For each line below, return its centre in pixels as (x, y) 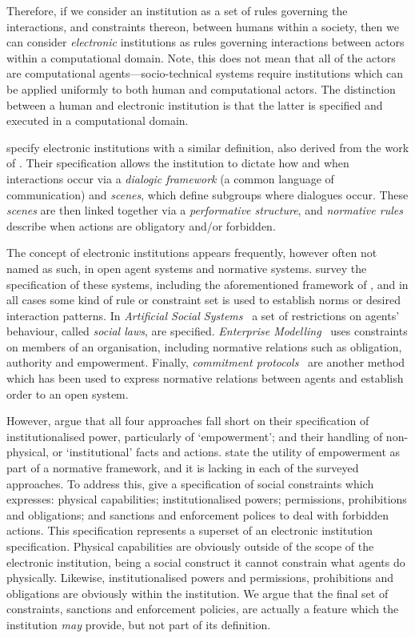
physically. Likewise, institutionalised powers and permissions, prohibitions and (200, 578)
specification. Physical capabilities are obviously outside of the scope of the (190, 546)
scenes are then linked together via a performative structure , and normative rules (205, 210)
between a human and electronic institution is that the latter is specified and (195, 104)
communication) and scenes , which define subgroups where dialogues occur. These (207, 194)
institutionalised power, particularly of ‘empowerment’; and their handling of (195, 436)
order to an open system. (68, 393)
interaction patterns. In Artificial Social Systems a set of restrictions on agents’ (203, 315)
